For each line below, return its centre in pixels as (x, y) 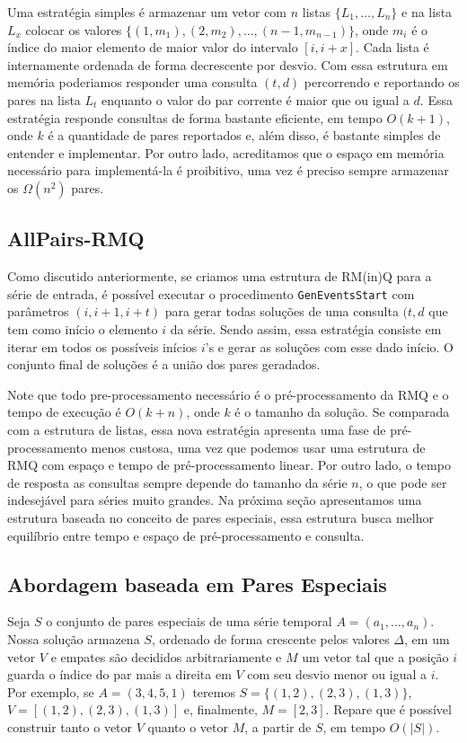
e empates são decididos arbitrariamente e (166, 656)
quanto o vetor (188, 726)
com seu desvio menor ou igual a (337, 674)
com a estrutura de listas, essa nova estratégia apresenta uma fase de (197, 429)
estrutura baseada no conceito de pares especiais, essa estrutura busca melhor (220, 517)
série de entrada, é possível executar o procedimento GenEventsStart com (211, 293)
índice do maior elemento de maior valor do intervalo (153, 47)
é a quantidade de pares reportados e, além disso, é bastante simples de (244, 135)
